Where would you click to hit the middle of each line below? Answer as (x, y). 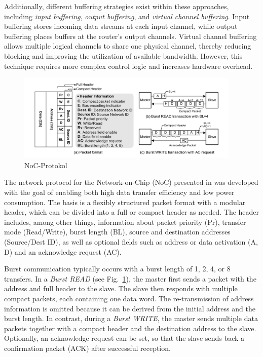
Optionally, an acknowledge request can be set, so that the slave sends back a (124, 338)
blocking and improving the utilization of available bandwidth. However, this (123, 55)
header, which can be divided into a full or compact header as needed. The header (132, 212)
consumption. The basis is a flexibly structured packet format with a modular (125, 202)
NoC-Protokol (46, 165)
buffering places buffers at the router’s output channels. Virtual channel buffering (130, 36)
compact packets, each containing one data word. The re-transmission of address (129, 298)
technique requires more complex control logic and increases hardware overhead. (128, 66)
